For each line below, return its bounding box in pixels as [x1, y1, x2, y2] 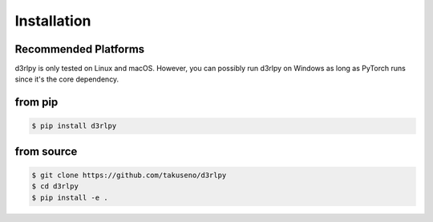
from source [14, 145, 78, 158]
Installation [14, 12, 91, 30]
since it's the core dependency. [14, 74, 119, 84]
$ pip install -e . [31, 192, 108, 202]
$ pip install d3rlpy [31, 121, 117, 131]
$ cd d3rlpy [31, 182, 79, 191]
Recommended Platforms [14, 42, 145, 56]
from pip [14, 96, 59, 109]
